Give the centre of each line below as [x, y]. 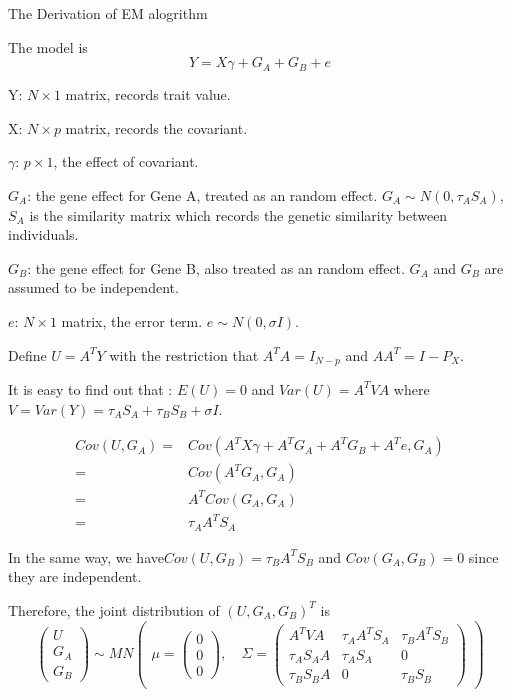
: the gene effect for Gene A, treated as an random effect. [202, 194]
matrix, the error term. [132, 320]
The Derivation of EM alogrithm [108, 13]
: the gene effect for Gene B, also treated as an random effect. [216, 267]
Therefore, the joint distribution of [114, 609]
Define [27, 354]
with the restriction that [184, 354]
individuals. [43, 234]
